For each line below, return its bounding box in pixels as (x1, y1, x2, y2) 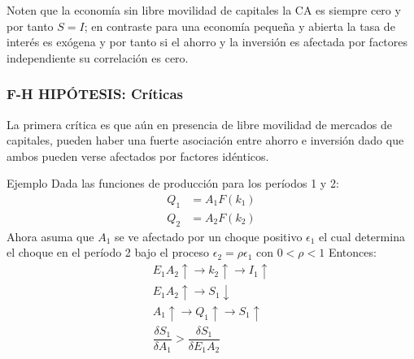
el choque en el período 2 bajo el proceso (7, 244, 210, 261)
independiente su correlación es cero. (7, 49, 189, 66)
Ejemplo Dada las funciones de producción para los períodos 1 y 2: (7, 175, 339, 192)
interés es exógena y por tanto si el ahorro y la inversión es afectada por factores (7, 33, 408, 50)
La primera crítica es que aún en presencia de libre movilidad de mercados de (7, 115, 392, 132)
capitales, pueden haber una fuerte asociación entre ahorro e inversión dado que (7, 132, 404, 149)
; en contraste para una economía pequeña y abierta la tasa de (84, 17, 395, 34)
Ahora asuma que (7, 227, 94, 244)
